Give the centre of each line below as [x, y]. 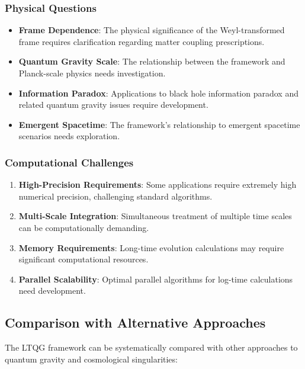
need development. [52, 291]
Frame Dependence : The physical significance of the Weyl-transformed [152, 30]
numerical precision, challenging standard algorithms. [115, 196]
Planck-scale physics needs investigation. [92, 73]
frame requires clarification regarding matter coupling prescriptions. [142, 41]
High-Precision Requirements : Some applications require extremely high [158, 184]
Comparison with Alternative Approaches [135, 323]
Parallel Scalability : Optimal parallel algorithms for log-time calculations [156, 279]
